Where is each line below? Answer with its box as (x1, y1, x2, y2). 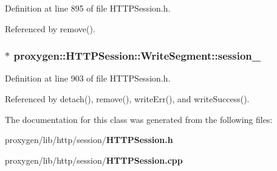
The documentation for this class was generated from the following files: (5, 113, 273, 125)
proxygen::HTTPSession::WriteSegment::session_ (13, 48, 261, 63)
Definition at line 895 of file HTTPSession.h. (5, 2, 171, 14)
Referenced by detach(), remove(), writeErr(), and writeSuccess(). (5, 92, 250, 105)
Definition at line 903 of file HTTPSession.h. (5, 72, 171, 85)
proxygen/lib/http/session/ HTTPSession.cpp (5, 153, 183, 166)
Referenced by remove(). (5, 22, 95, 35)
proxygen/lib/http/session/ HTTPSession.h (5, 133, 173, 146)
